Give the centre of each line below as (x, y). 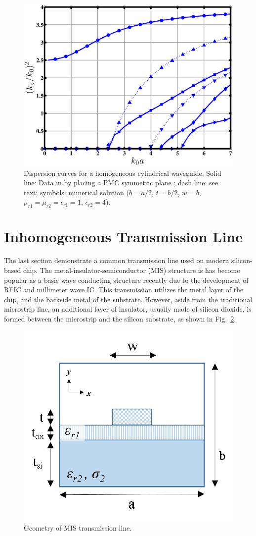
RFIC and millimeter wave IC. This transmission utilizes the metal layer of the (124, 290)
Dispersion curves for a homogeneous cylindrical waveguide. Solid (123, 173)
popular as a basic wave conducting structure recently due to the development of (126, 280)
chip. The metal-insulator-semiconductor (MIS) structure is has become (131, 270)
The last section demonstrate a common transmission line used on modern (117, 260)
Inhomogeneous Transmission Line (123, 237)
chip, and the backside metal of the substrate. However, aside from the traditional (128, 299)
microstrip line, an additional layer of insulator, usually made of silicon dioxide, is (128, 309)
